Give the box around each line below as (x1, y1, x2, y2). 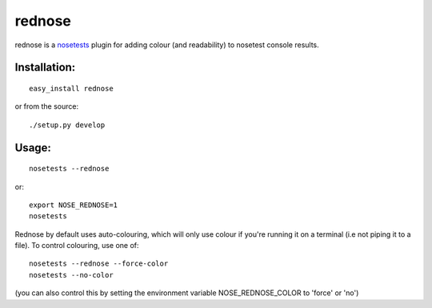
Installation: (14, 61, 76, 74)
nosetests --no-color (29, 270, 114, 279)
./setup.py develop (29, 120, 106, 130)
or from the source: (14, 102, 79, 111)
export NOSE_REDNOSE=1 (29, 200, 118, 210)
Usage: (14, 141, 52, 154)
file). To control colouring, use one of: (14, 241, 139, 250)
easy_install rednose (29, 84, 114, 93)
